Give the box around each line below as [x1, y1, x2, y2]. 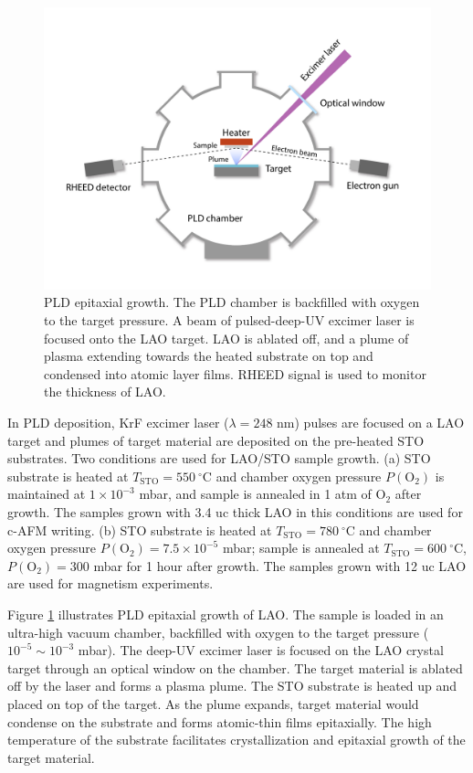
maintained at [7, 484, 86, 503]
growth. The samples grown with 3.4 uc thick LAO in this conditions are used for [7, 503, 463, 522]
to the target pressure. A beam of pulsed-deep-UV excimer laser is [44, 311, 415, 330]
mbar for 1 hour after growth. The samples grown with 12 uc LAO [93, 556, 467, 575]
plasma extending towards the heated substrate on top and [44, 346, 373, 365]
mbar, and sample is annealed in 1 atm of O [139, 484, 386, 503]
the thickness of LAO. [44, 382, 166, 401]
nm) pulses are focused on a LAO [277, 413, 465, 432]
